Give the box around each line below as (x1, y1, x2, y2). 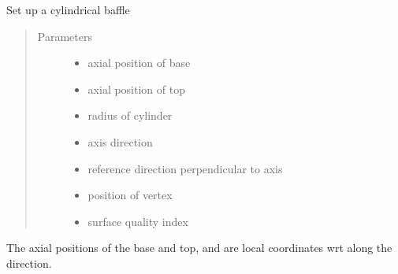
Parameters (37, 28, 92, 44)
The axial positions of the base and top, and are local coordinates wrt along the (6, 239, 392, 256)
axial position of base (87, 54, 191, 71)
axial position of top (87, 80, 185, 97)
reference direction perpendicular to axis (87, 160, 283, 176)
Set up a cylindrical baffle (6, 2, 130, 17)
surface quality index (87, 213, 188, 229)
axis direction (87, 133, 153, 150)
